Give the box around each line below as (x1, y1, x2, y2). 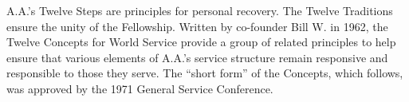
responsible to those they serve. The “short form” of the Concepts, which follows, (6, 65, 403, 81)
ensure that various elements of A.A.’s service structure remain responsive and (6, 49, 388, 65)
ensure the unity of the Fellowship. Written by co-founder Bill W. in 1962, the (6, 18, 388, 34)
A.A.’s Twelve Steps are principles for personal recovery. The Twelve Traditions (6, 2, 393, 18)
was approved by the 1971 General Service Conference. (6, 80, 273, 96)
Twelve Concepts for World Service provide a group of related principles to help (6, 33, 396, 50)
